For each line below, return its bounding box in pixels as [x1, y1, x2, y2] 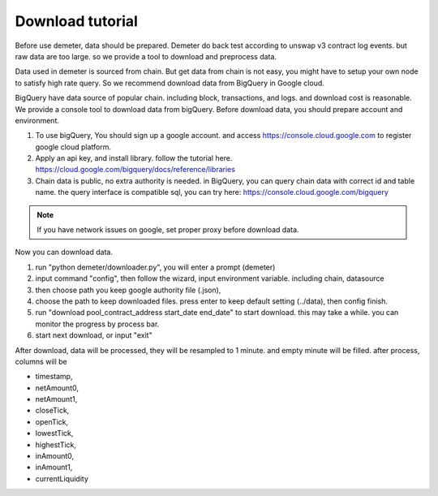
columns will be [15, 356, 68, 366]
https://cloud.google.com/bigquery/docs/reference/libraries [35, 165, 235, 175]
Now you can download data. [15, 248, 114, 257]
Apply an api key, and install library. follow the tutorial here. [35, 153, 233, 163]
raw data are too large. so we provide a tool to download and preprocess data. [15, 51, 277, 61]
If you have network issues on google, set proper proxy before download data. [36, 225, 299, 235]
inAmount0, [35, 451, 75, 461]
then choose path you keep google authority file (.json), [35, 285, 221, 295]
